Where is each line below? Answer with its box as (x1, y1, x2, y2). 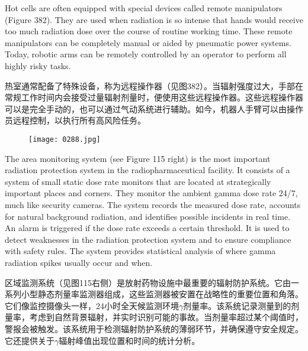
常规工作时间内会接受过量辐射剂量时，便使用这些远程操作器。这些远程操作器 (5, 91, 303, 103)
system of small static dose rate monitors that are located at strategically (5, 175, 271, 187)
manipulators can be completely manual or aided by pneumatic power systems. (5, 36, 291, 48)
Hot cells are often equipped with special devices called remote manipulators (5, 2, 283, 14)
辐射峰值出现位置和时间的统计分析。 (59, 334, 200, 346)
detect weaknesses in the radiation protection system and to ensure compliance (5, 233, 291, 245)
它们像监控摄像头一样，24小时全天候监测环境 (5, 299, 179, 311)
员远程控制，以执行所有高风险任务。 (5, 114, 146, 126)
